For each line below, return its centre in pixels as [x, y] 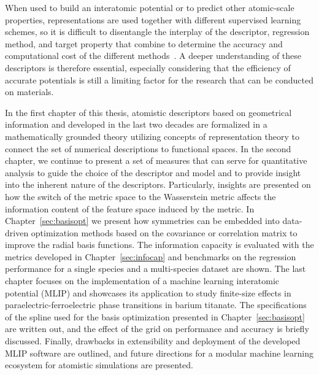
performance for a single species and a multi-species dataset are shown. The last [156, 269]
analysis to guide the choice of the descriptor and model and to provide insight [153, 172]
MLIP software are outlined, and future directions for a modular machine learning [159, 353]
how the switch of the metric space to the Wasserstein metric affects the [140, 196]
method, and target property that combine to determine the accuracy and [144, 43]
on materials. [29, 92]
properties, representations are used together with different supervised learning [153, 19]
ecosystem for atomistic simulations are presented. [99, 365]
